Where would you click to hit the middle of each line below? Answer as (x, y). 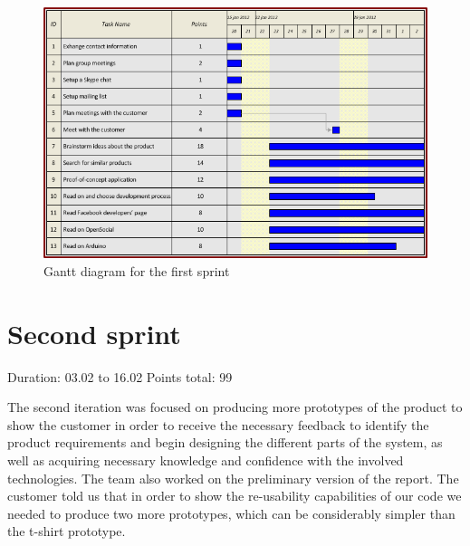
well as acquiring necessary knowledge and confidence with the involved (206, 460)
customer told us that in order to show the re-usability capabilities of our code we (235, 496)
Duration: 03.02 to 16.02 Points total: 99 (120, 376)
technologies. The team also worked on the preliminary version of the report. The (233, 478)
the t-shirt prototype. (67, 531)
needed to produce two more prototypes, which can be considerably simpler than (231, 513)
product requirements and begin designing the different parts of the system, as (225, 442)
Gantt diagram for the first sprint (137, 270)
